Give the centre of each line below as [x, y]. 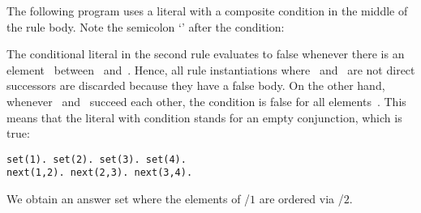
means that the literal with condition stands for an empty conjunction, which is [204, 117]
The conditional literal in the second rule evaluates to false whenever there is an [206, 54]
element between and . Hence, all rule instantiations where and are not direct [211, 69]
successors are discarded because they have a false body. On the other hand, [196, 85]
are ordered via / [301, 199]
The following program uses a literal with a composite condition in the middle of [207, 11]
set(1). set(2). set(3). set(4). [97, 159]
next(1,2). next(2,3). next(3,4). [100, 173]
